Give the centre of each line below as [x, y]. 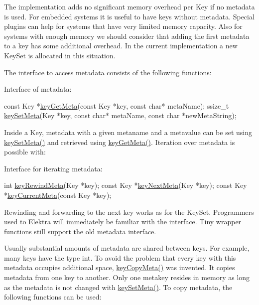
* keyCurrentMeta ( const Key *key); [58, 195]
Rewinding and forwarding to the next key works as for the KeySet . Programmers [129, 212]
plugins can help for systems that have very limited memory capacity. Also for [123, 26]
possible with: [25, 152]
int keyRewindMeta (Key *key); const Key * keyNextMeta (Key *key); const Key [126, 185]
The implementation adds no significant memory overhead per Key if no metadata [129, 6]
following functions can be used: [53, 297]
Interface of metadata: [38, 89]
